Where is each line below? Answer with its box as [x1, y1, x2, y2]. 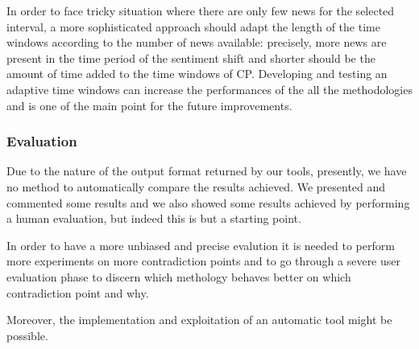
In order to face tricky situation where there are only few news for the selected [6, 2, 395, 18]
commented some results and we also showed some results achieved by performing [6, 194, 410, 211]
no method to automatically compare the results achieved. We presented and [6, 178, 386, 195]
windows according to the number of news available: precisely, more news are [6, 34, 387, 51]
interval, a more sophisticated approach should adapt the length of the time [6, 18, 380, 35]
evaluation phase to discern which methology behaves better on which [6, 268, 351, 285]
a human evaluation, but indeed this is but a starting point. [6, 210, 301, 227]
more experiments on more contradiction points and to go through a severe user [6, 253, 401, 269]
